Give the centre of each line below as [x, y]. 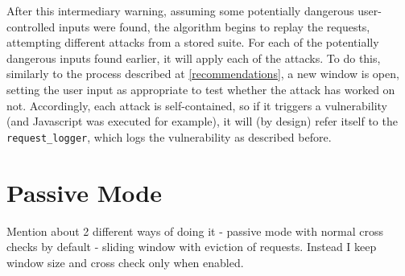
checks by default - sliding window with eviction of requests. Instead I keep [192, 247]
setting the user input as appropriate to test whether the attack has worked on [201, 89]
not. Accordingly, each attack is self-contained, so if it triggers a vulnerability [197, 105]
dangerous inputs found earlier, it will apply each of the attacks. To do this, [194, 58]
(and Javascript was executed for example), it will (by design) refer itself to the [202, 121]
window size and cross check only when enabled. [125, 262]
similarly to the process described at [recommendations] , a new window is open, [203, 74]
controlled [31, 26]
